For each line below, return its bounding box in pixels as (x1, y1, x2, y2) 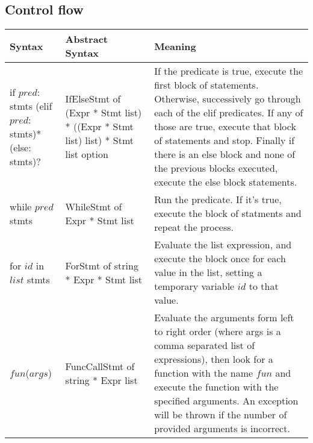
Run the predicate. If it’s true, (154, 192, 282, 207)
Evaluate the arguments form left (154, 310, 294, 325)
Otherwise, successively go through (154, 92, 301, 106)
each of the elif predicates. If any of (154, 105, 303, 120)
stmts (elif (10, 98, 52, 113)
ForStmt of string (65, 258, 138, 272)
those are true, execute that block (154, 119, 296, 134)
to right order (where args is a (154, 324, 281, 339)
